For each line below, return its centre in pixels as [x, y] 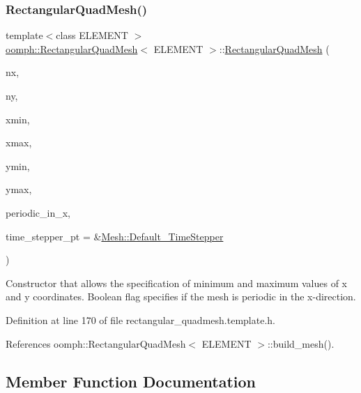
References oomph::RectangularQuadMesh [96, 343]
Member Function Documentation [131, 381]
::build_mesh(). [301, 343]
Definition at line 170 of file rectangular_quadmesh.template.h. [140, 319]
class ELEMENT [92, 35]
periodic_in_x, [38, 212]
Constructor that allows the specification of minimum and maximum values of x [176, 283]
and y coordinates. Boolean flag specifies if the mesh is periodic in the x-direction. [181, 296]
